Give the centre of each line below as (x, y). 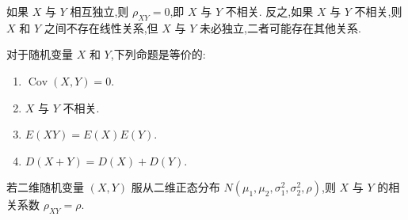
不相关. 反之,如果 (269, 11)
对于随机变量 (40, 54)
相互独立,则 (99, 11)
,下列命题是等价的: (158, 54)
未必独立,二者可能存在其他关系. (280, 27)
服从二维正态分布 (175, 187)
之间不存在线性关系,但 (101, 27)
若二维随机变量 (45, 187)
